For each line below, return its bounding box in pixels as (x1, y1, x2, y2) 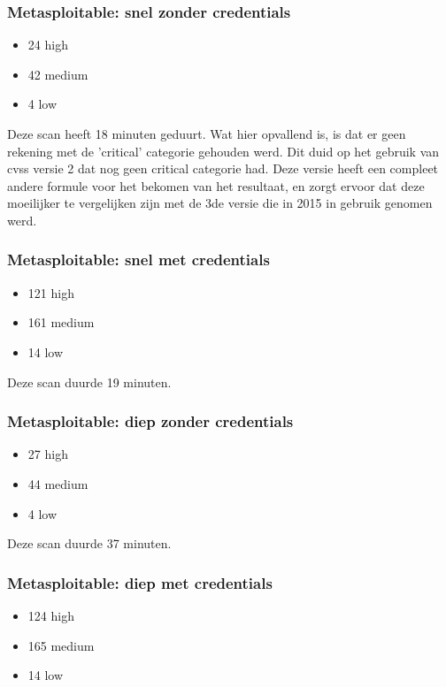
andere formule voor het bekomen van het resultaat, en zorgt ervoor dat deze (7, 176, 425, 195)
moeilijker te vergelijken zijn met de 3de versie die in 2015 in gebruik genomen (7, 194, 433, 212)
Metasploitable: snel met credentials (7, 248, 270, 271)
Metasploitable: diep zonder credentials (7, 410, 294, 432)
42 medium (27, 65, 88, 83)
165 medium (27, 636, 95, 654)
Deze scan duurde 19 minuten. (7, 372, 172, 391)
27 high (27, 445, 68, 463)
